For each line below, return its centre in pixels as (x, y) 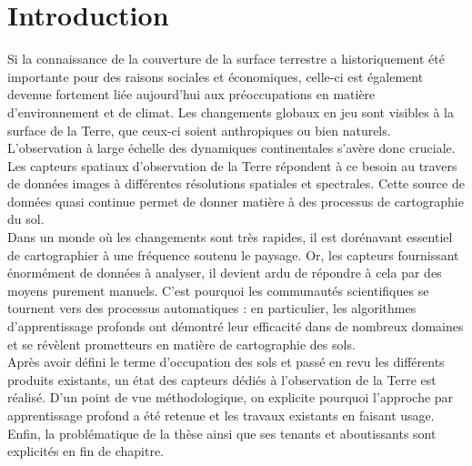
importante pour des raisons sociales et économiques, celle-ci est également (216, 76)
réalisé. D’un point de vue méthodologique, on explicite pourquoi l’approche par (231, 397)
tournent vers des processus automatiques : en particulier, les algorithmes (212, 308)
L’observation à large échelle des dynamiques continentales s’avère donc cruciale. (231, 148)
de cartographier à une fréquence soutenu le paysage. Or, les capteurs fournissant (233, 254)
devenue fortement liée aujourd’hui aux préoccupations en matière (191, 94)
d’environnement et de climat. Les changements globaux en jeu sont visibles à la (231, 111)
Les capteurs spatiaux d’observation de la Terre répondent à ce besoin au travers (232, 165)
